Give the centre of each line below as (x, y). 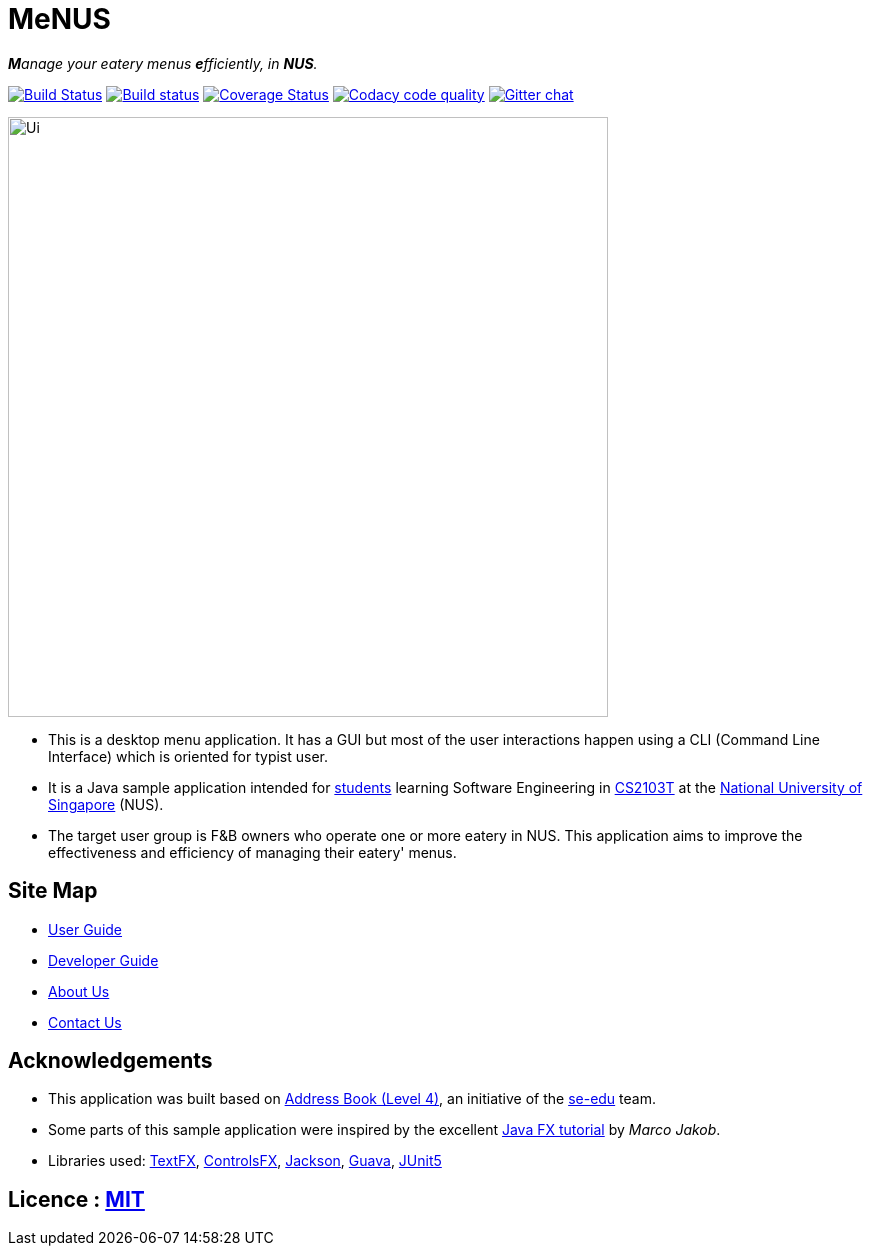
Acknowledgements (110, 1061)
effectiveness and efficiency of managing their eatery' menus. (252, 852)
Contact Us (85, 1022)
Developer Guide (103, 960)
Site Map (53, 891)
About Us (79, 991)
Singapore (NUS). (106, 804)
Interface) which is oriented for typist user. (188, 756)
